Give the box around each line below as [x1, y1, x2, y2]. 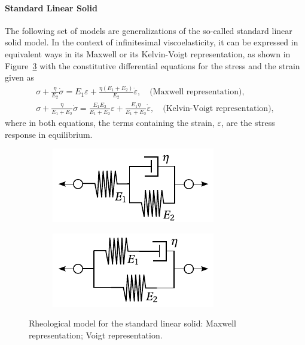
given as [5, 71, 35, 84]
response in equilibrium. [5, 128, 93, 140]
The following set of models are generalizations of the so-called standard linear [5, 24, 292, 36]
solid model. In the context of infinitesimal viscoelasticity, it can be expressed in [5, 36, 298, 48]
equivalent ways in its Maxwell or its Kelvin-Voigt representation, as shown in [5, 47, 291, 60]
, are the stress [221, 116, 275, 128]
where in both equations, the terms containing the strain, [5, 116, 215, 128]
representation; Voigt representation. [29, 328, 163, 341]
